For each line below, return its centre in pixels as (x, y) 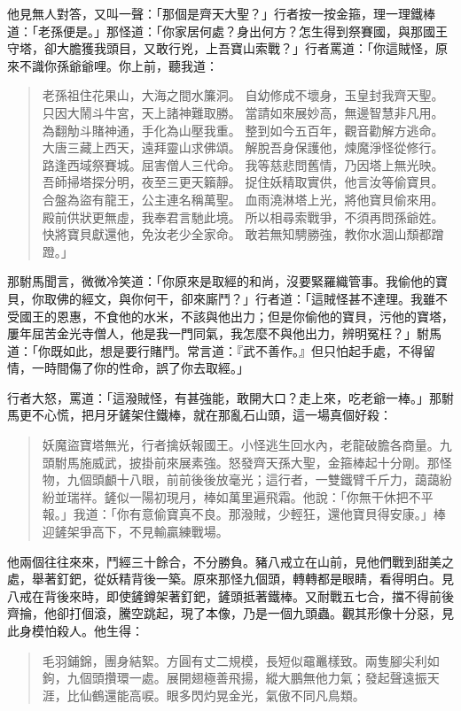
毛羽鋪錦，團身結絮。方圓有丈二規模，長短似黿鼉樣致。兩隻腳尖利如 (241, 660)
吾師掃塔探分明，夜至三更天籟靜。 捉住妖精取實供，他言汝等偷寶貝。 (243, 182)
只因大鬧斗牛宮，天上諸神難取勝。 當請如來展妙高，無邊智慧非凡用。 (243, 112)
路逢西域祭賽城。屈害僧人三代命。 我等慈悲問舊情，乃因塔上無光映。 (243, 164)
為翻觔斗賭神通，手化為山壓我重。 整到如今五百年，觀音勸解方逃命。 (243, 130)
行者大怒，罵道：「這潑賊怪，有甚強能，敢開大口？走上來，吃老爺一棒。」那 (224, 397)
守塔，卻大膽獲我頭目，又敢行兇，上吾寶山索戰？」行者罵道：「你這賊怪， (221, 48)
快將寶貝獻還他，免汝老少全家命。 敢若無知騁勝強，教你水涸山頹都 (237, 234)
